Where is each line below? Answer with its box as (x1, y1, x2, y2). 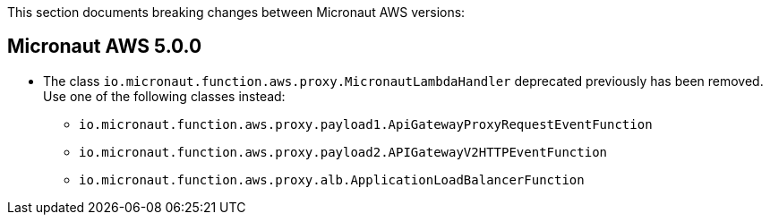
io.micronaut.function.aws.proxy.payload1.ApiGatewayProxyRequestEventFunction (79, 116, 653, 132)
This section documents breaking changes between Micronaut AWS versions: (7, 4, 466, 20)
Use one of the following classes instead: (43, 88, 286, 104)
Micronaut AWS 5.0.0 (7, 35, 202, 58)
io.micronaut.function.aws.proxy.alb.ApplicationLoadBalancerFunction (79, 172, 585, 187)
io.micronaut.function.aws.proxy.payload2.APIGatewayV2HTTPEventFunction (79, 144, 608, 159)
